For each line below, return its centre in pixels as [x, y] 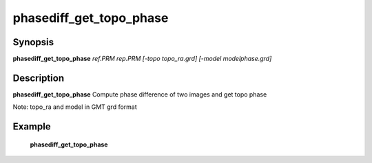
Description [39, 78]
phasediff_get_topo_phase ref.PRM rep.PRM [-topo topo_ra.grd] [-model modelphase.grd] [142, 59]
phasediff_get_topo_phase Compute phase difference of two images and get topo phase [140, 94]
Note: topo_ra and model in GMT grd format [75, 107]
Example [32, 127]
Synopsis [33, 42]
